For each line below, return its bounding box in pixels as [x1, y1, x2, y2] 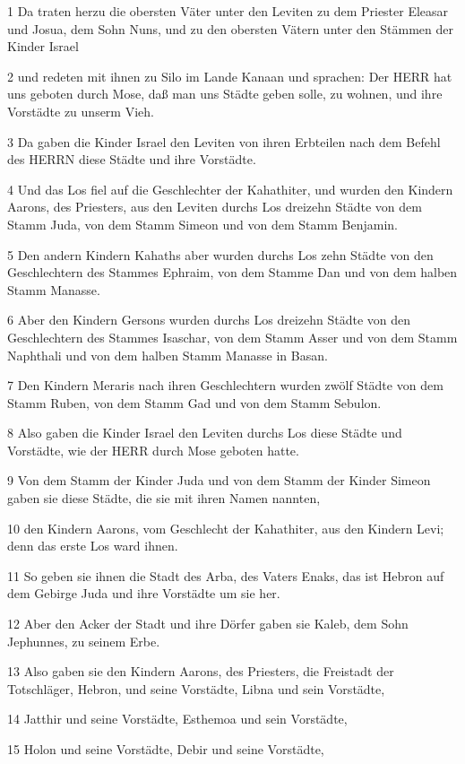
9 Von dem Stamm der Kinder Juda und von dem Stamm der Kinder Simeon [7, 471, 431, 490]
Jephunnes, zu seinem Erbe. [7, 631, 160, 650]
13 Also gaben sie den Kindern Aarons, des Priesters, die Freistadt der [7, 662, 394, 681]
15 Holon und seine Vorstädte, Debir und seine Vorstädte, [7, 740, 324, 758]
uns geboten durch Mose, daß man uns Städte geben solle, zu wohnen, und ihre [7, 84, 443, 103]
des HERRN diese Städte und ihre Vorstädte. [7, 150, 256, 169]
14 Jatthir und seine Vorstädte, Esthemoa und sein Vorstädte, [7, 709, 348, 728]
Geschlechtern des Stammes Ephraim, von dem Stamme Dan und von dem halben [7, 263, 458, 282]
